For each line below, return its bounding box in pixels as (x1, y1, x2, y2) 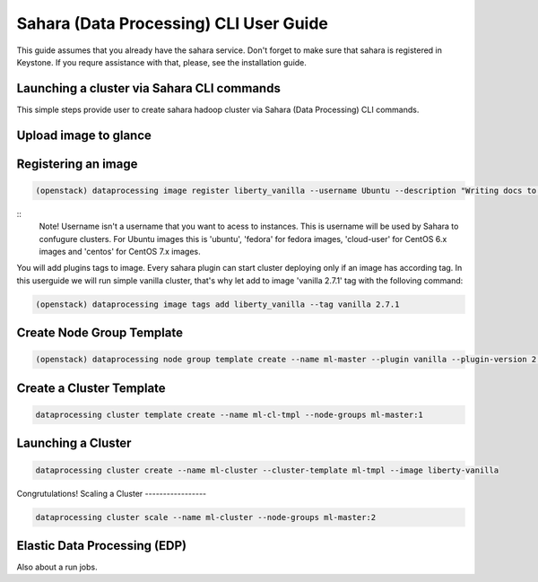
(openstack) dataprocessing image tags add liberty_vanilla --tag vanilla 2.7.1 (35, 299, 400, 309)
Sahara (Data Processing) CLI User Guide (16, 13, 329, 33)
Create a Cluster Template (16, 380, 166, 395)
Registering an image (16, 156, 138, 171)
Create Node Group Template (16, 326, 184, 341)
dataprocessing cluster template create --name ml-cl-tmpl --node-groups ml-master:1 (35, 409, 423, 420)
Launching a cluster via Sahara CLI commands (16, 81, 282, 96)
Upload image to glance (16, 127, 152, 143)
